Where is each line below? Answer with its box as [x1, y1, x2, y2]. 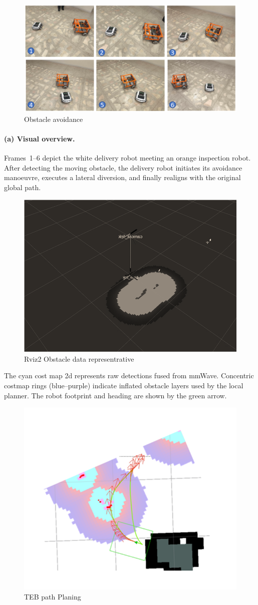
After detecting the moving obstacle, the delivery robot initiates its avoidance [4, 162, 242, 173]
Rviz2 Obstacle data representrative [24, 353, 134, 364]
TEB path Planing [24, 591, 81, 601]
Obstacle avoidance [24, 113, 83, 124]
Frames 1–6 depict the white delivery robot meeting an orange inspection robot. [4, 153, 251, 163]
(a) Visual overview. [4, 133, 75, 143]
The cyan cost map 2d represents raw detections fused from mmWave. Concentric [4, 370, 254, 381]
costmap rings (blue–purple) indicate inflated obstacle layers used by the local [4, 380, 243, 391]
